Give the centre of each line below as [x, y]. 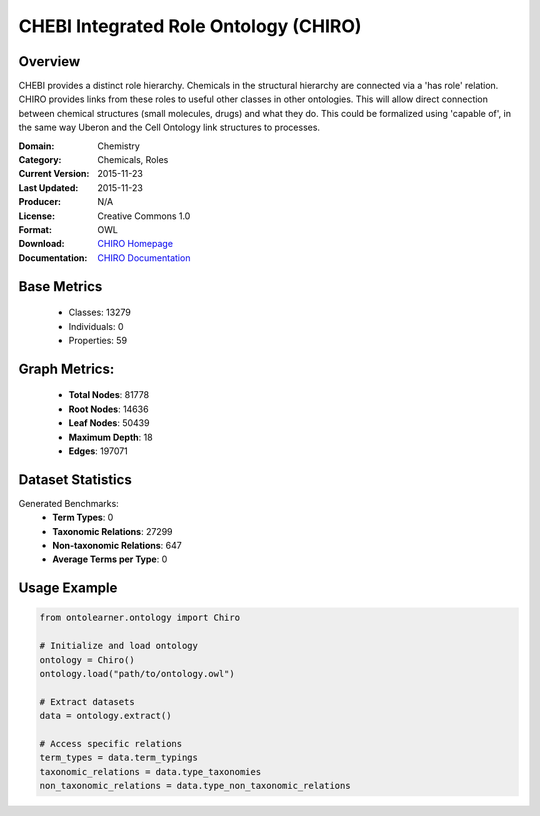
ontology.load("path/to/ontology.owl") [137, 673]
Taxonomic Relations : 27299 [112, 531]
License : [36, 216]
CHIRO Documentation [144, 257]
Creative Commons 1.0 [144, 216]
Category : [40, 160]
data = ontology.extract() [105, 716]
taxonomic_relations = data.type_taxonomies [150, 771]
